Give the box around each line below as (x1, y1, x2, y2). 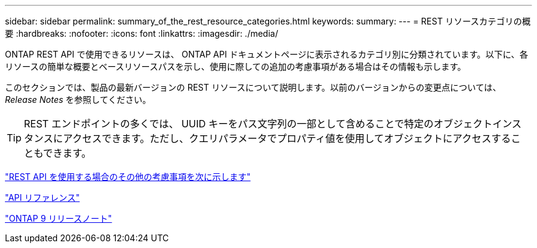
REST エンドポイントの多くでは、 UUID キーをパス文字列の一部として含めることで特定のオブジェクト (24, 118, 493, 130)
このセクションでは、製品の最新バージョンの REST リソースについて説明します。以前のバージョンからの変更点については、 (5, 82, 501, 92)
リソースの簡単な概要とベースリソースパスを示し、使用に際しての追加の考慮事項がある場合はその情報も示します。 (5, 61, 467, 72)
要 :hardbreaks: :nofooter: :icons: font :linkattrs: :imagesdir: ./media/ (5, 28, 278, 39)
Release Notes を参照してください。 (5, 94, 151, 105)
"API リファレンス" (5, 192, 80, 203)
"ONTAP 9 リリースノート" (5, 213, 112, 224)
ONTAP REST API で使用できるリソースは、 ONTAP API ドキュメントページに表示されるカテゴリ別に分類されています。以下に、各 (5, 49, 528, 59)
